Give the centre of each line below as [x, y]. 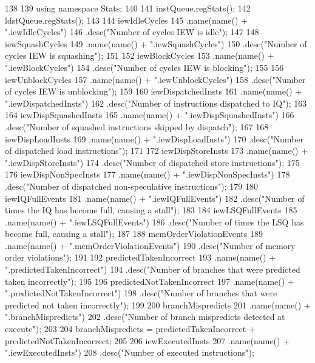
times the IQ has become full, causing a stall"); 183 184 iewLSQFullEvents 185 [151, 210]
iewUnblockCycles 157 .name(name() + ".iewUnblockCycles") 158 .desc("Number [155, 79]
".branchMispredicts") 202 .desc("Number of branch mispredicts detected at [145, 317]
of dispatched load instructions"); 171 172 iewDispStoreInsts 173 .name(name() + [157, 151]
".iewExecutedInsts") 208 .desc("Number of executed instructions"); [130, 352]
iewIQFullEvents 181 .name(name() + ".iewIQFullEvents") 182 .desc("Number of [155, 198]
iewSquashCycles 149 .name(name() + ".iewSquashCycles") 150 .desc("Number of [156, 43]
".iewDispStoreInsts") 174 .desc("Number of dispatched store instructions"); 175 [152, 162]
